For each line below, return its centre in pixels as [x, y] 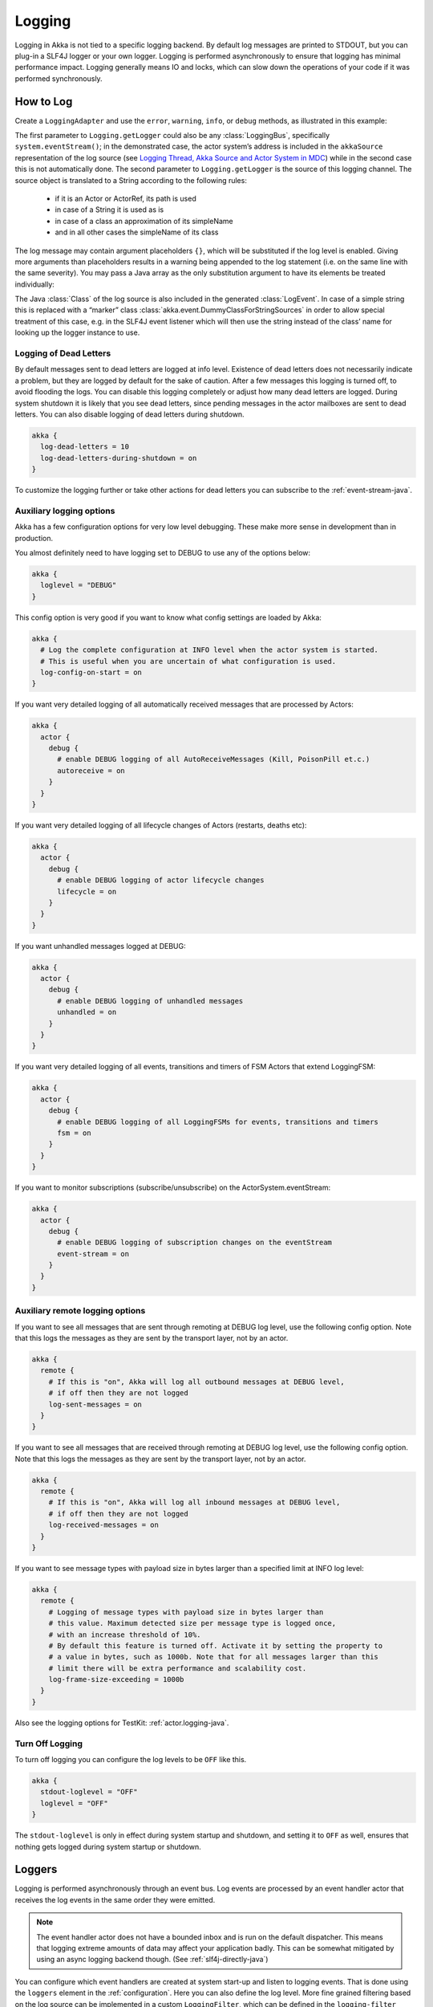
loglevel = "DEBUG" [79, 585]
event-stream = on [93, 1254]
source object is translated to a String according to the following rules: [131, 180]
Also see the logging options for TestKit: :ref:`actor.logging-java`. [122, 1723]
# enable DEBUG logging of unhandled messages [150, 1001]
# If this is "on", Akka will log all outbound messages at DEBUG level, [196, 1382]
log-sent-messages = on [95, 1404]
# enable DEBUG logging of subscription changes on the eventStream [195, 1243]
